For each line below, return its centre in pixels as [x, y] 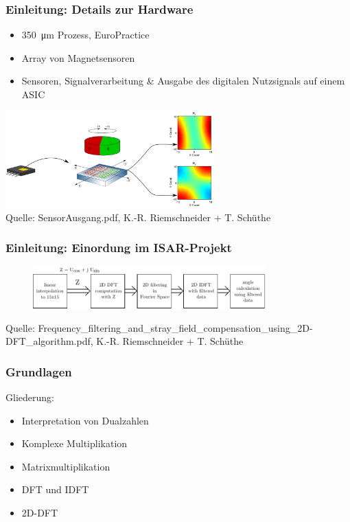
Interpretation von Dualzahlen [85, 420]
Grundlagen [39, 371]
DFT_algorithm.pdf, [49, 341]
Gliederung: [30, 397]
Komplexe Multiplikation [74, 443]
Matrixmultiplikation [66, 466]
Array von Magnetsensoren [78, 57]
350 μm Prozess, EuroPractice [85, 35]
